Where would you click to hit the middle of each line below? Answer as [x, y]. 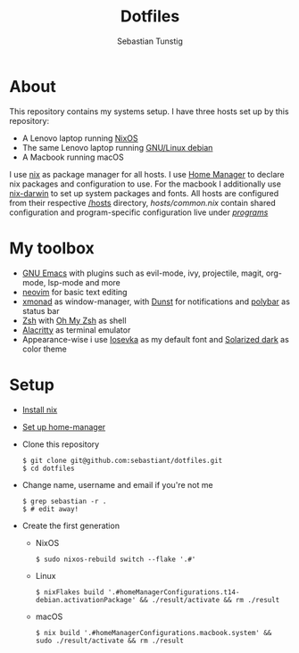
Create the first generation [71, 525]
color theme [44, 349]
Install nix [40, 409]
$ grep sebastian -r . [64, 501]
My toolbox [52, 248]
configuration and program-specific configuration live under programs [139, 212]
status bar [41, 310]
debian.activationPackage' [86, 599]
